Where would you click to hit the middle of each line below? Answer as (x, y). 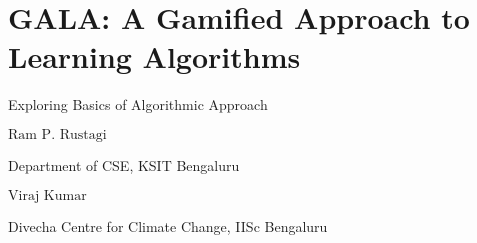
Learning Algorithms (154, 56)
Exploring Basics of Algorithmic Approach (138, 104)
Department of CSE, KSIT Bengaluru (124, 164)
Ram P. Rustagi (57, 134)
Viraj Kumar (47, 195)
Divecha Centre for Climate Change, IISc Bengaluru (168, 225)
